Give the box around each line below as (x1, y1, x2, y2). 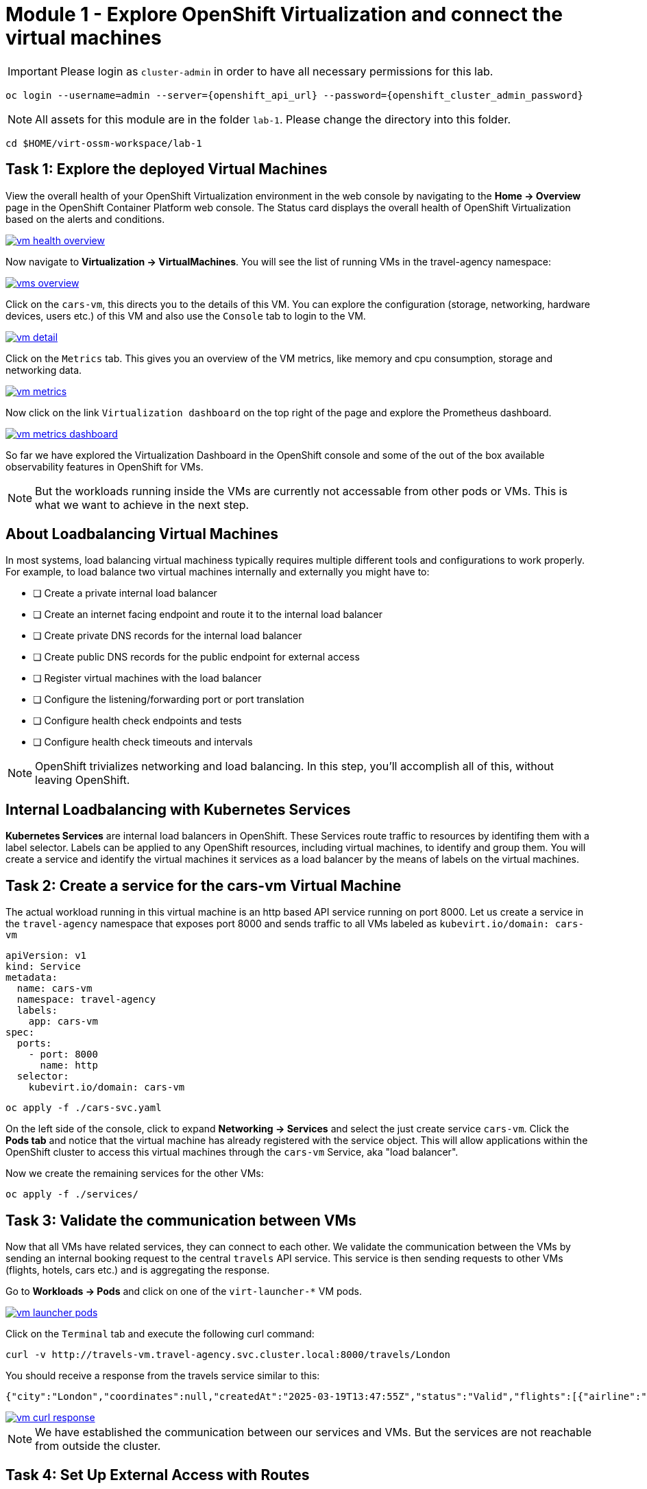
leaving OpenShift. (35, 773, 130, 787)
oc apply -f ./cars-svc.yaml (5, 1102, 162, 1114)
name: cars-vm (16, 983, 93, 994)
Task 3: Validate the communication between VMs (5, 1211, 356, 1229)
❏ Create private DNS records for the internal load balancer (33, 630, 302, 642)
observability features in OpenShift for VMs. (5, 460, 204, 473)
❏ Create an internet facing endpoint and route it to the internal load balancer (33, 608, 382, 621)
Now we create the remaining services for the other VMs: (5, 1167, 264, 1180)
